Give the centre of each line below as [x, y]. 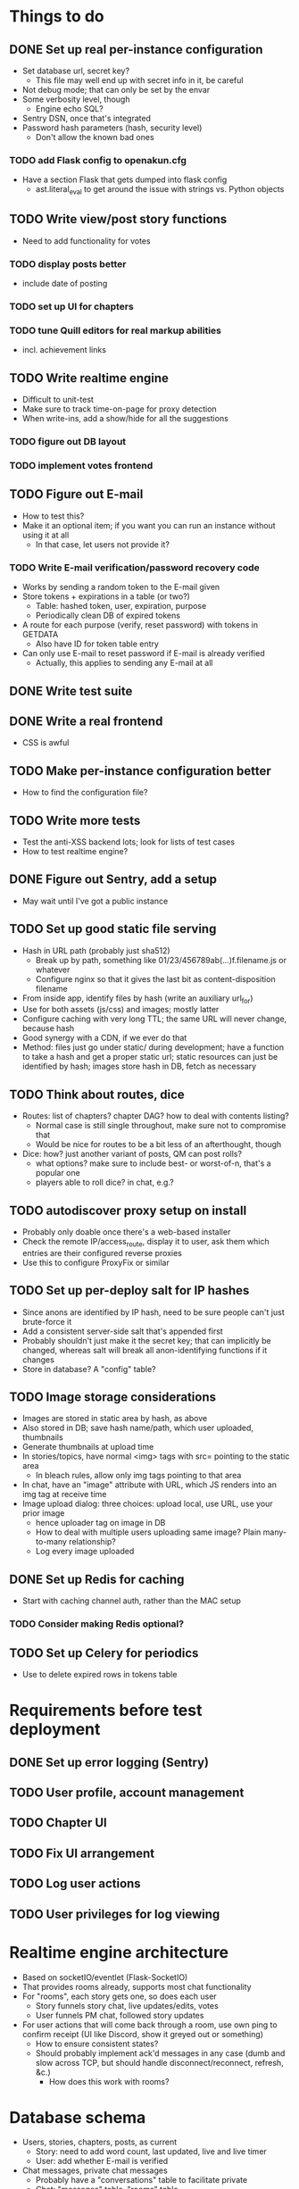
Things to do [57, 17]
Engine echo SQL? [70, 108]
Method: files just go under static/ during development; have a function [153, 1047]
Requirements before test [106, 1710]
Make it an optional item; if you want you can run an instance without [149, 525]
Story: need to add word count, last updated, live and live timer [151, 2152]
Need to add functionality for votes [86, 241]
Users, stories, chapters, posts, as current [100, 2142]
